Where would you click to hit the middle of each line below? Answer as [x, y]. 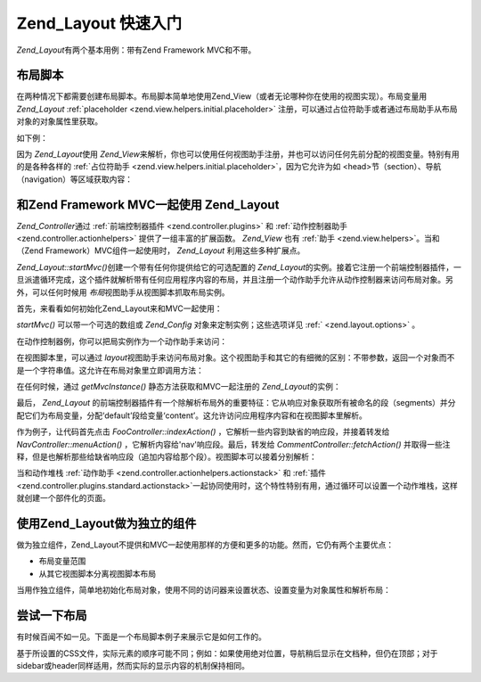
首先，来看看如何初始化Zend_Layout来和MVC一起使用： [119, 308]
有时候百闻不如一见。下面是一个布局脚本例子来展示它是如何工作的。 [141, 637]
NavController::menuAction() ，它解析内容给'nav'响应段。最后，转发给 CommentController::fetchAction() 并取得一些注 [233, 444]
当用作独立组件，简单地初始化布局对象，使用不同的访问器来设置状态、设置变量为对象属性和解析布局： [204, 590]
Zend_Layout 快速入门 [99, 23]
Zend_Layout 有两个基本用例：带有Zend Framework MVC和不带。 [136, 50]
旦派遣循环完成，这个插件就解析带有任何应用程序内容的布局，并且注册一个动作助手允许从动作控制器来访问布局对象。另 [235, 280]
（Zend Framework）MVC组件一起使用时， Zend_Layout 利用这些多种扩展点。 [161, 251]
